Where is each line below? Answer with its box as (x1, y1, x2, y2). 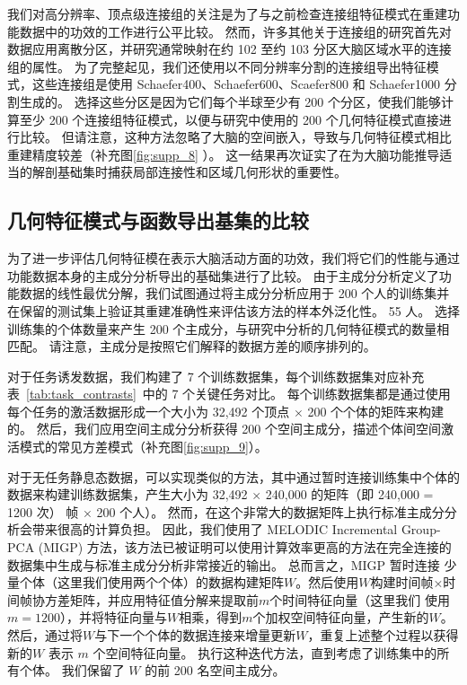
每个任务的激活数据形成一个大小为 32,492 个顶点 (7, 401, 290, 420)
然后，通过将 (7, 626, 83, 645)
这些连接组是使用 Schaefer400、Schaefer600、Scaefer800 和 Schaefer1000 (31, 75, 440, 93)
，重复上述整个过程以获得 (307, 626, 459, 645)
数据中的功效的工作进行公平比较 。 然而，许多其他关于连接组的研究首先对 (19, 22, 452, 40)
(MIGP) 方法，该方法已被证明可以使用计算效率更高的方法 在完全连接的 (38, 538, 452, 557)
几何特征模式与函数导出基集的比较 (7, 206, 309, 234)
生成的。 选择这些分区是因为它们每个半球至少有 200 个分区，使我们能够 (19, 92, 441, 110)
